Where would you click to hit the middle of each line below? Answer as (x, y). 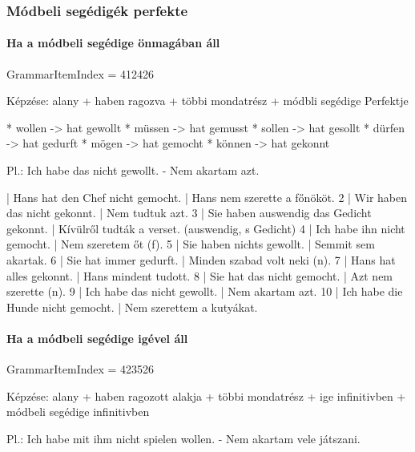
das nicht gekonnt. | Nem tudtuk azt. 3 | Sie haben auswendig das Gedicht (189, 213)
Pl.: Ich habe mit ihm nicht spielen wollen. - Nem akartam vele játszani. (183, 438)
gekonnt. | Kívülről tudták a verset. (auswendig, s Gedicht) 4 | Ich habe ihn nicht (206, 228)
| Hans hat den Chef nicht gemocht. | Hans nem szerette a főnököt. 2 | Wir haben (207, 197)
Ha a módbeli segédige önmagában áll (113, 43)
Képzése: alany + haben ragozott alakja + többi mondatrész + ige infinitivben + (206, 395)
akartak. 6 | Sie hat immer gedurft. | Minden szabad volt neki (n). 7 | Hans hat (201, 259)
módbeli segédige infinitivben (78, 412)
